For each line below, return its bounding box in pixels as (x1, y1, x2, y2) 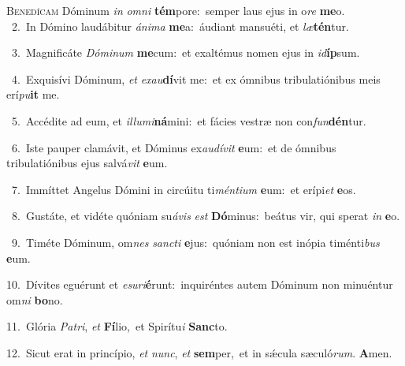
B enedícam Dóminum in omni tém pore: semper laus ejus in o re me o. (6, 2, 345, 18)
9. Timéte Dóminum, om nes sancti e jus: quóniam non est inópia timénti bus (11, 233, 380, 250)
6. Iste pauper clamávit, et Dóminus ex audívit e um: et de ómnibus (11, 139, 336, 155)
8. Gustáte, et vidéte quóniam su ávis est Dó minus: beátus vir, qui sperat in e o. (11, 207, 400, 224)
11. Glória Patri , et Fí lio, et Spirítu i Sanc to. (6, 318, 228, 334)
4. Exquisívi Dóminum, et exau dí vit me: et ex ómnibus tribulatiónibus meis (11, 70, 381, 87)
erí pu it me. (6, 86, 60, 103)
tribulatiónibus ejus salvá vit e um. (6, 155, 168, 171)
